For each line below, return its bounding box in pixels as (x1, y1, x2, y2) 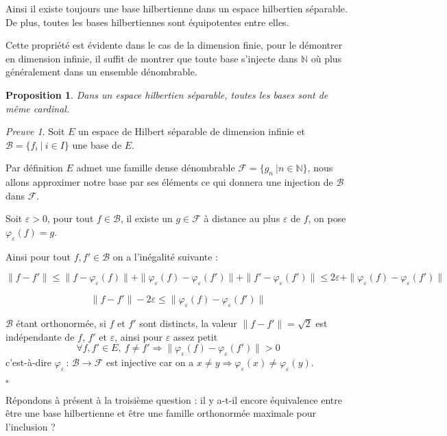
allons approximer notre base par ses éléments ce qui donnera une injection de (5, 175, 333, 189)
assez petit (173, 329, 218, 343)
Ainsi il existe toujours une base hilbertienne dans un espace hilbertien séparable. (5, 1, 348, 15)
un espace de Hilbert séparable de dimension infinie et (78, 124, 305, 138)
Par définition (5, 160, 63, 175)
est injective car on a (106, 354, 194, 369)
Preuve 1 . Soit (5, 124, 65, 138)
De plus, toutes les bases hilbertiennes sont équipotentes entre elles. (5, 14, 289, 29)
